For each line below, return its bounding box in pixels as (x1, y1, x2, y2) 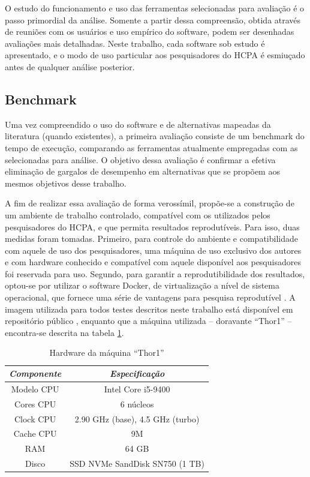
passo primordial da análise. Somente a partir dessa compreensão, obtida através (5, 13, 301, 26)
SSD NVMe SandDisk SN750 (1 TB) (70, 457, 204, 470)
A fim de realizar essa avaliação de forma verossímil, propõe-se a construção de (5, 197, 294, 209)
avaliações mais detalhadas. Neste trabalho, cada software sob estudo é (5, 37, 265, 49)
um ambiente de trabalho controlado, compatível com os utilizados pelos (5, 208, 270, 221)
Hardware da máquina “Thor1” (49, 346, 164, 359)
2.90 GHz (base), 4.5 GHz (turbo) (74, 412, 200, 425)
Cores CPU (14, 397, 56, 410)
